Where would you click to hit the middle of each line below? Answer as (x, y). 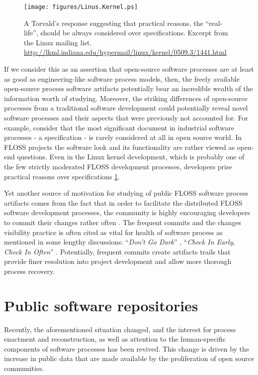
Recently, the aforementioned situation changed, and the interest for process (120, 329)
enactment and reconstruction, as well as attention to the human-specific (115, 339)
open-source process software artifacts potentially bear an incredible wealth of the (129, 88)
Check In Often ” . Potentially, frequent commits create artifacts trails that (117, 251)
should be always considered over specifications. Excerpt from (134, 33)
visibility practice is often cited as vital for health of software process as (113, 232)
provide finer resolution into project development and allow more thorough (118, 261)
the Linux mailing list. (58, 42)
